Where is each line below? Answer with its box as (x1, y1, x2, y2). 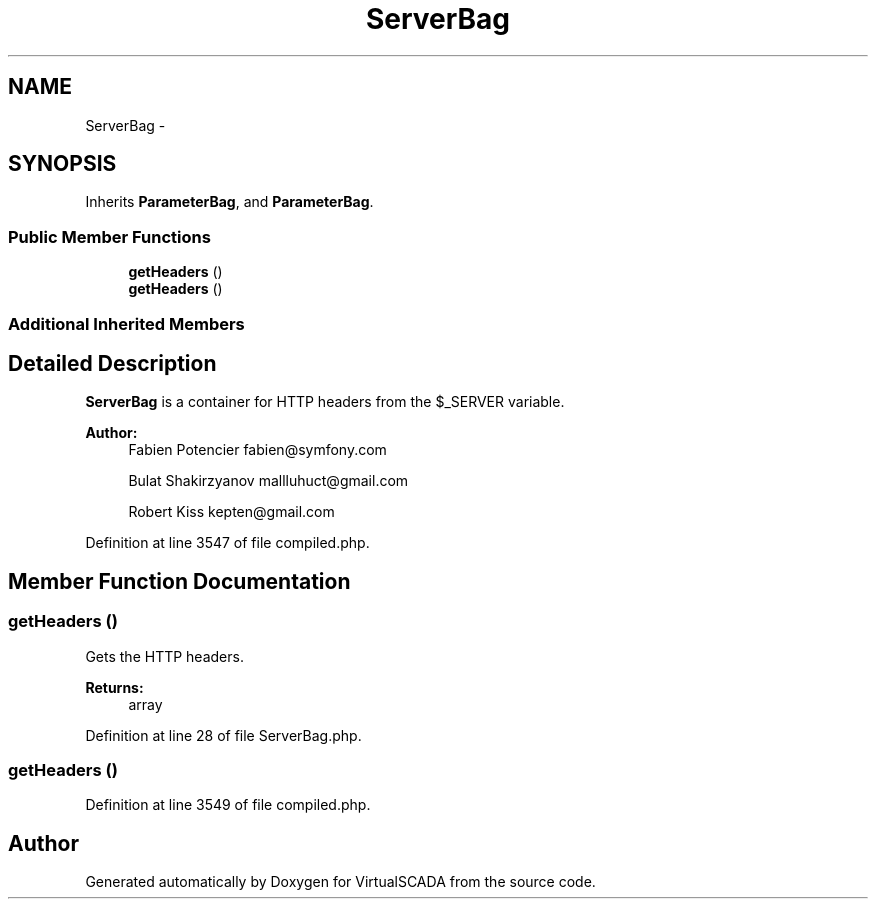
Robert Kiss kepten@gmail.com (128, 503, 335, 521)
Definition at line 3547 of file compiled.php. (85, 534, 370, 552)
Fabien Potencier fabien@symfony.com (128, 441, 387, 459)
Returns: (85, 678, 144, 696)
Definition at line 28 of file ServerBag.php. (85, 726, 362, 744)
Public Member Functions (8, 226, 211, 247)
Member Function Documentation (8, 568, 351, 594)
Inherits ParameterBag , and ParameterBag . (85, 193, 374, 211)
